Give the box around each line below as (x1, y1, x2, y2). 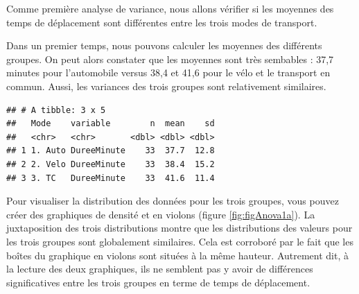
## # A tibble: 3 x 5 (6, 105, 106, 115)
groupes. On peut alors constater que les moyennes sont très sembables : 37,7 (6, 51, 334, 66)
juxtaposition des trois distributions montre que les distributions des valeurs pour (6, 220, 353, 235)
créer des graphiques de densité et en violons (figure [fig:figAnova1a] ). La (6, 207, 315, 221)
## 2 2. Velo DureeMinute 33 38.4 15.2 (6, 159, 215, 169)
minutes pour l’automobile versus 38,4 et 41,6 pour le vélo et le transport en (6, 65, 331, 80)
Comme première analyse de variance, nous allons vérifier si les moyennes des (6, 1, 334, 15)
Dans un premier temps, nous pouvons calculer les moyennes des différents (6, 38, 322, 53)
